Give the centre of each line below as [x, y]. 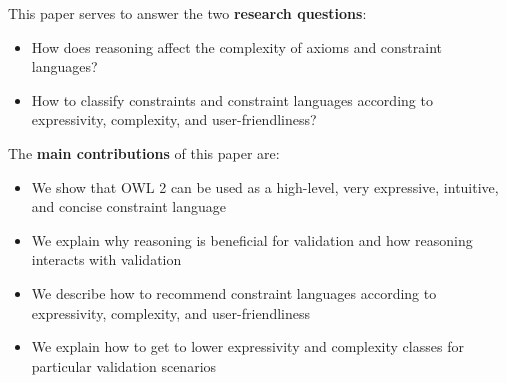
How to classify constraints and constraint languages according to [232, 99]
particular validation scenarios [124, 365]
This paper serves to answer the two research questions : [187, 13]
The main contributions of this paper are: [144, 152]
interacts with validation [106, 259]
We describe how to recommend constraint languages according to [234, 292]
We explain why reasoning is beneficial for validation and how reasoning [252, 239]
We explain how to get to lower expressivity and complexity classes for [247, 346]
